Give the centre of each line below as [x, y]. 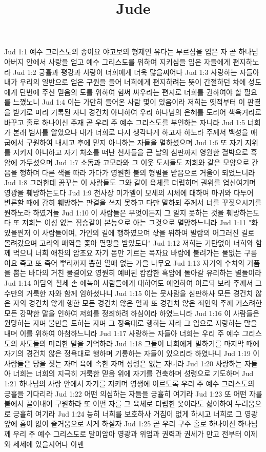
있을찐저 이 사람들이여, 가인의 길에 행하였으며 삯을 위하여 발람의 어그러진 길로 [129, 233]
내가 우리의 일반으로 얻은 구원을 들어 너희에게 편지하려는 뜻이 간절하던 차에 [125, 82]
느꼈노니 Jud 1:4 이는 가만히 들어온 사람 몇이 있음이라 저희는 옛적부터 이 [129, 102]
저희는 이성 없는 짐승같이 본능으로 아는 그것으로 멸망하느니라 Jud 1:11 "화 [140, 222]
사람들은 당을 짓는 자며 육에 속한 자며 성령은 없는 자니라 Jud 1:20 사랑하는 [123, 363]
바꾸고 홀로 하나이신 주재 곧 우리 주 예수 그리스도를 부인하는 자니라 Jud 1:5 [125, 122]
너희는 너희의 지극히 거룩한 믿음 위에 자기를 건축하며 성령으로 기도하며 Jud [133, 373]
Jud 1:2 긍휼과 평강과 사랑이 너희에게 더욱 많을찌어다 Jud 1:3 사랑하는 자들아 [136, 72]
